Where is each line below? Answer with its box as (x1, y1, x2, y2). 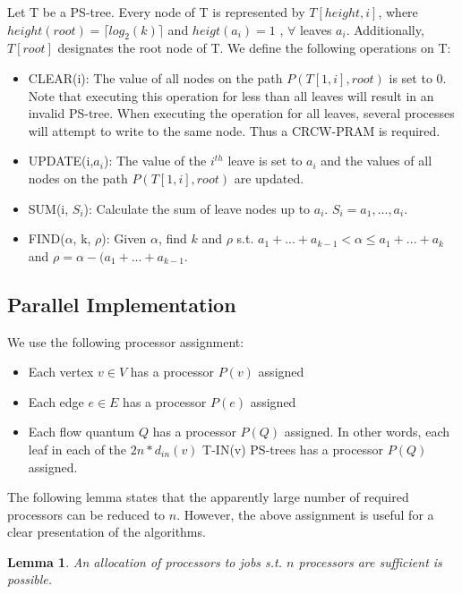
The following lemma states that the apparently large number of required (7, 488, 409, 506)
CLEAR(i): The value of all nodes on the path (28, 68, 283, 87)
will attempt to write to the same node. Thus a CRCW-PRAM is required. (28, 121, 441, 140)
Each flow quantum (28, 422, 135, 441)
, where (378, 3, 418, 21)
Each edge (28, 392, 84, 411)
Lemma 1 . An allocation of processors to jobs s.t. (7, 552, 283, 571)
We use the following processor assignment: (7, 332, 244, 351)
